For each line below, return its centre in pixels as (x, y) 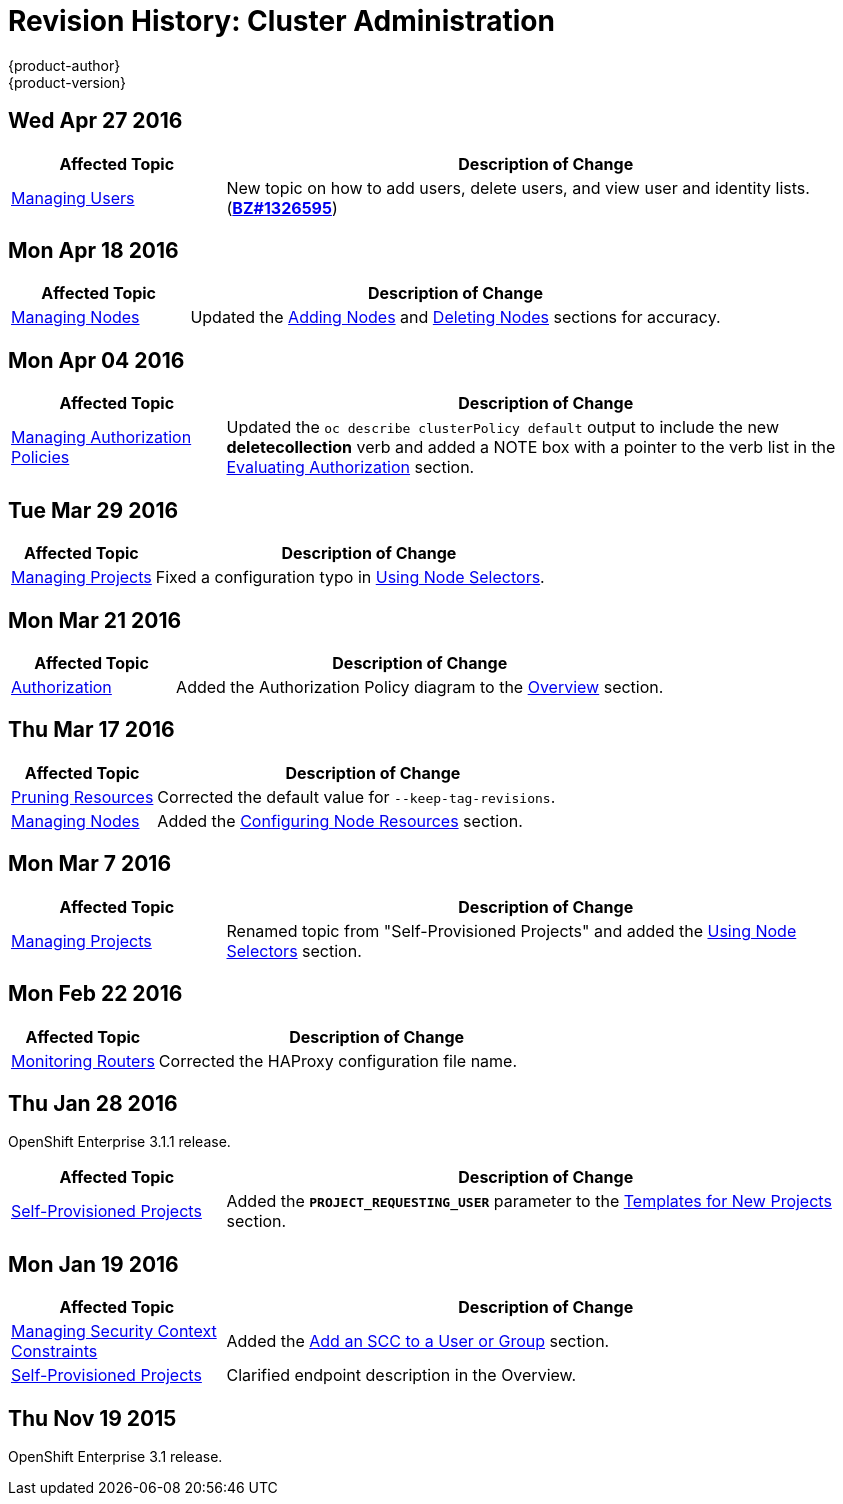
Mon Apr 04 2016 (96, 360)
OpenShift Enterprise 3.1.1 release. (119, 1142)
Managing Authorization (101, 437)
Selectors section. (294, 950)
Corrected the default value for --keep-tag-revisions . (356, 796)
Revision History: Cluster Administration (281, 21)
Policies (40, 457)
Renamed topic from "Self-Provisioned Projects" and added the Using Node (511, 930)
